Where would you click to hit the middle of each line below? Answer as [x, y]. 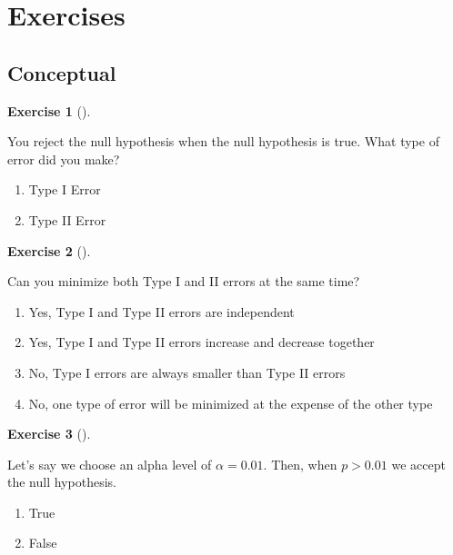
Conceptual [62, 72]
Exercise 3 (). [49, 434]
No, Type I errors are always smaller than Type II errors [187, 372]
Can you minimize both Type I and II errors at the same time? [184, 281]
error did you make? [64, 159]
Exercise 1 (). [49, 110]
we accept [418, 464]
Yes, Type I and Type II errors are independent [161, 311]
